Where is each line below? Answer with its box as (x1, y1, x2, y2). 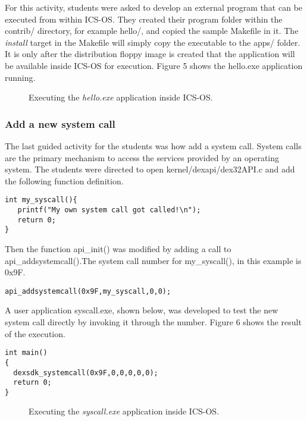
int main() (5, 348, 48, 357)
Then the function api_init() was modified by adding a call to (5, 242, 231, 255)
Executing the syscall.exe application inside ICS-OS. (29, 405, 220, 417)
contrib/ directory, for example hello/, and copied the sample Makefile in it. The (5, 24, 299, 37)
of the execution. (5, 327, 65, 340)
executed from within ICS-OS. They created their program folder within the (5, 12, 283, 25)
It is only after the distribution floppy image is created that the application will (5, 48, 295, 60)
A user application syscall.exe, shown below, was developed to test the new (5, 304, 278, 316)
